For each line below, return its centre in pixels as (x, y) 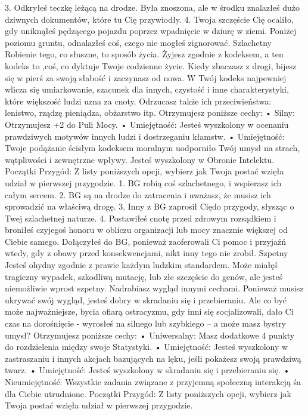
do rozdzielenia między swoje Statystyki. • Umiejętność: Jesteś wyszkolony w (147, 347)
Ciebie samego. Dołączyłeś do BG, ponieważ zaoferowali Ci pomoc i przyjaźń (146, 241)
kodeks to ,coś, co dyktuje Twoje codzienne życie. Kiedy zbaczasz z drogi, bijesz (151, 65)
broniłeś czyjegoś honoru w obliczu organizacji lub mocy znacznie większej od (146, 230)
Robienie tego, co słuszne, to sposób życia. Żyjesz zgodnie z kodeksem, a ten (144, 54)
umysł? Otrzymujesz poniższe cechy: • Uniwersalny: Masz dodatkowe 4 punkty (150, 335)
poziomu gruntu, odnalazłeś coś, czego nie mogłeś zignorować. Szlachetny (138, 42)
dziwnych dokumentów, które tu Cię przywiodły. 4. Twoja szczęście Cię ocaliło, (149, 19)
